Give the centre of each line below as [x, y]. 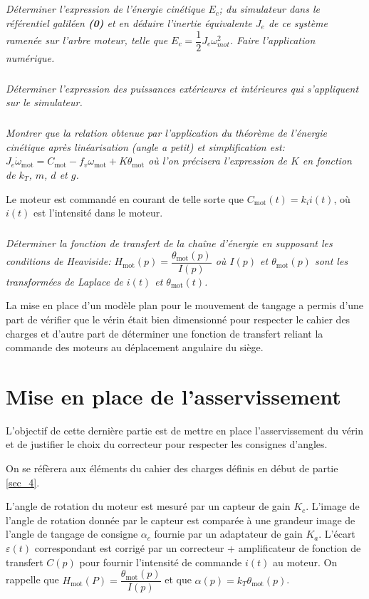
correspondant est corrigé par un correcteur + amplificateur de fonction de [198, 548]
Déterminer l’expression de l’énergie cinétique [105, 9]
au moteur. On [305, 562]
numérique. [30, 57]
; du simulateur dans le [269, 9]
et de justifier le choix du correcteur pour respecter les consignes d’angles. [167, 444]
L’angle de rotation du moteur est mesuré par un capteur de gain [148, 506]
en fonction [327, 161]
